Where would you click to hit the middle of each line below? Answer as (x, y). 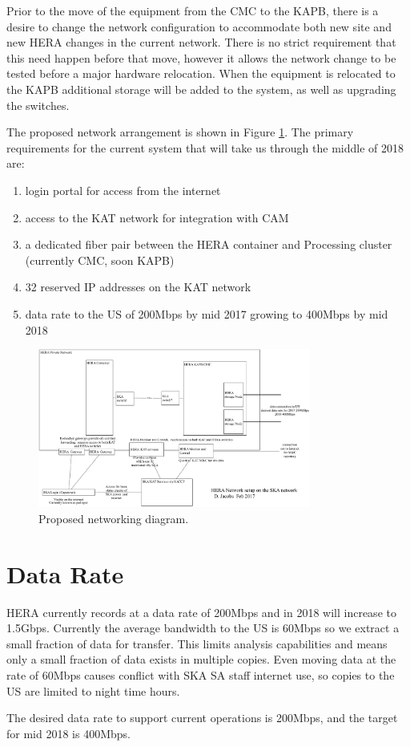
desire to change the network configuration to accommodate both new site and (199, 26)
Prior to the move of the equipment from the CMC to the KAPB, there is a (193, 10)
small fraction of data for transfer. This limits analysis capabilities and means (197, 643)
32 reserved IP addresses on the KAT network (138, 287)
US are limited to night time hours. (93, 690)
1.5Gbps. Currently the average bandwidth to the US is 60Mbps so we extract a (203, 628)
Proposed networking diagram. (114, 518)
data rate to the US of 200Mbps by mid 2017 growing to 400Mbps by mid (207, 313)
